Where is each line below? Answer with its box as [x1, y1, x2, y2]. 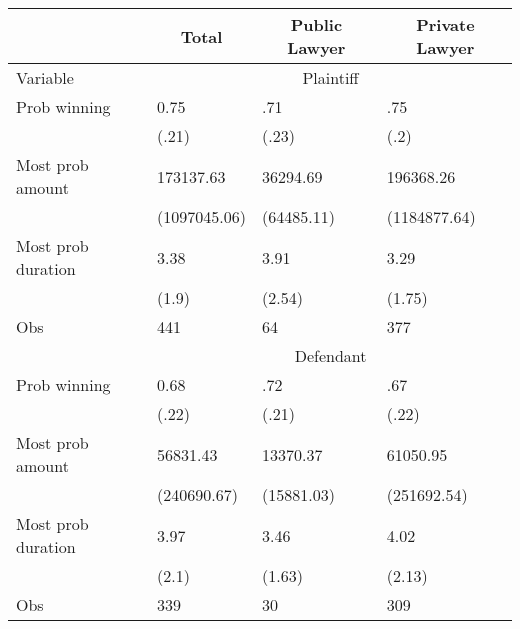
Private [416, 13, 475, 36]
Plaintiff [302, 66, 359, 89]
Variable [16, 66, 74, 89]
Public [290, 13, 343, 36]
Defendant [294, 344, 367, 367]
